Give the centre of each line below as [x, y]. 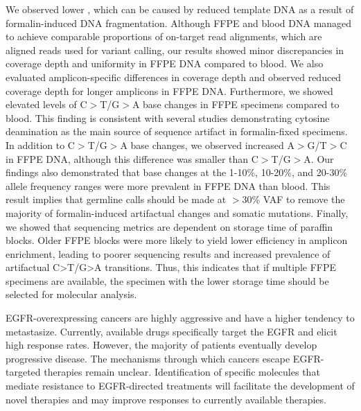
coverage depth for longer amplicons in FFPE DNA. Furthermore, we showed [169, 90]
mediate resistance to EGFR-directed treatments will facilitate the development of [180, 386]
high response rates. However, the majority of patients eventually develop [161, 345]
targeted [23, 372]
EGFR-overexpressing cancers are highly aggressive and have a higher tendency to [180, 318]
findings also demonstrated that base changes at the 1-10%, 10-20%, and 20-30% [177, 172]
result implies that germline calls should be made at [116, 199]
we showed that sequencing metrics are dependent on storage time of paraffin [169, 226]
